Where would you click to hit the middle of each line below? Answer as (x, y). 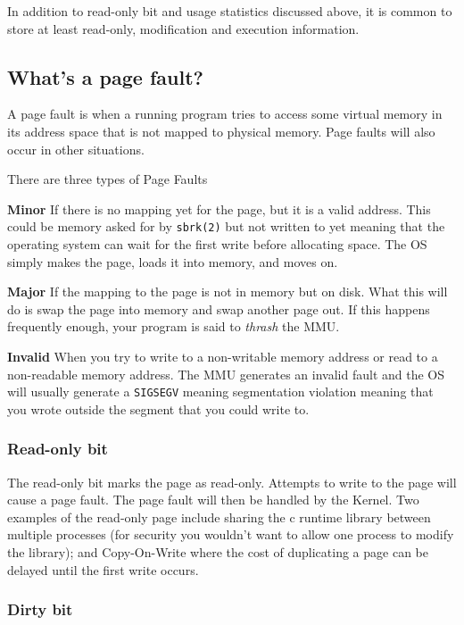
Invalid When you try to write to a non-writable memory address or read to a (223, 356)
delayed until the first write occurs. (103, 569)
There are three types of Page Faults (108, 179)
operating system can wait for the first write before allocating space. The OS (217, 244)
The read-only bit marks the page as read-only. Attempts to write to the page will (232, 482)
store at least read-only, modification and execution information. (183, 28)
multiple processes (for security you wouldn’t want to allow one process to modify (231, 534)
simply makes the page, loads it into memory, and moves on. (173, 261)
